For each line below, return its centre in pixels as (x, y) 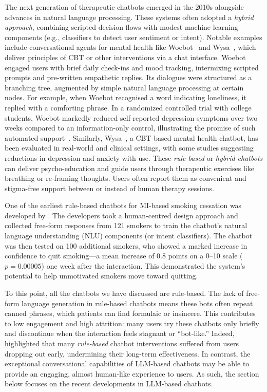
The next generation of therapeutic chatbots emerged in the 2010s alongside (124, 7)
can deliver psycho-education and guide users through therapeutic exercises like (129, 168)
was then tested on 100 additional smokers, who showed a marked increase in (126, 245)
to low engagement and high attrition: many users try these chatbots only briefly (132, 323)
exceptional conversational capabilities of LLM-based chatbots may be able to (127, 363)
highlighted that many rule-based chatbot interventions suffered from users (122, 343)
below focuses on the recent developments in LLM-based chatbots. (109, 384)
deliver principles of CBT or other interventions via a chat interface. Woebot (125, 57)
